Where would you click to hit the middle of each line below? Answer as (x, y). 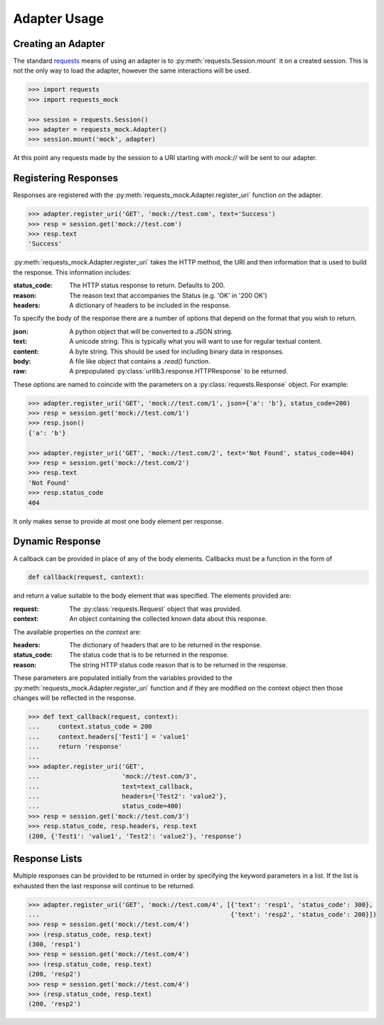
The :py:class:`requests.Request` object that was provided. (155, 609)
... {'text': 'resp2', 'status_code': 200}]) (202, 914)
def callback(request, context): (86, 577)
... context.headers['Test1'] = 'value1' (109, 737)
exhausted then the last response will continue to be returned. (104, 886)
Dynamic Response (57, 542)
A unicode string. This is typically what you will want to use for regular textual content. (196, 341)
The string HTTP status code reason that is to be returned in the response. (178, 664)
